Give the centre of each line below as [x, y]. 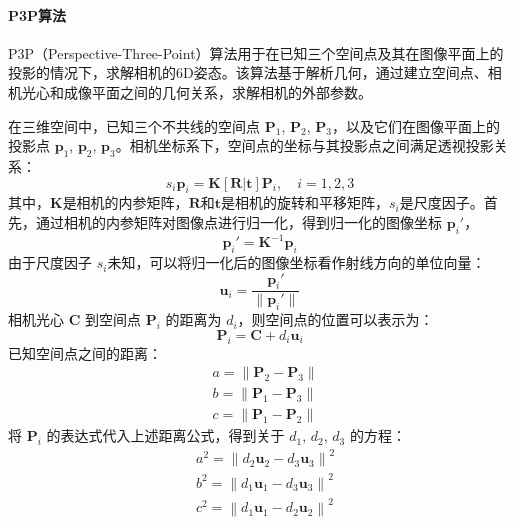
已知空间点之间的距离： [85, 352]
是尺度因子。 [441, 202]
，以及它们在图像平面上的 [415, 125]
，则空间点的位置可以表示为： [335, 319]
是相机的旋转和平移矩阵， [304, 202]
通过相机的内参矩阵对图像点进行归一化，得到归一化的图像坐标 [238, 221]
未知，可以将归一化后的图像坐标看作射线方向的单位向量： [296, 262]
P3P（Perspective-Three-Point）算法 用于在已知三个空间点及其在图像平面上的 [256, 52]
